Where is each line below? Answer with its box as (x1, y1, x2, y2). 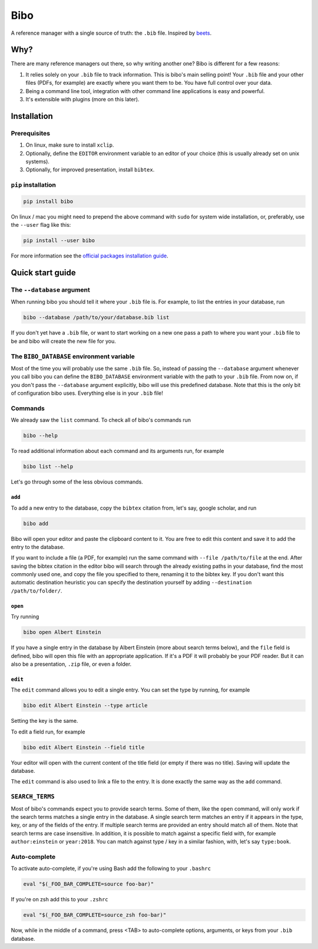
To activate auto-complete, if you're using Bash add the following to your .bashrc (11, 865, 211, 872)
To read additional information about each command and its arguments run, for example (11, 448, 224, 455)
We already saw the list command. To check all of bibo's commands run (11, 416, 191, 424)
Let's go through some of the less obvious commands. (11, 478, 144, 485)
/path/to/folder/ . (11, 587, 62, 594)
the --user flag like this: (11, 221, 71, 229)
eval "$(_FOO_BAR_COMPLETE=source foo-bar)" (23, 881, 154, 888)
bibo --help (23, 432, 58, 439)
